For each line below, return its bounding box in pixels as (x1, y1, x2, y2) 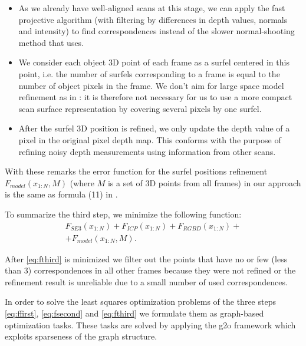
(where (70, 176, 94, 189)
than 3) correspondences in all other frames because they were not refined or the (5, 264, 296, 276)
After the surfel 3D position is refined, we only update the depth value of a (18, 122, 290, 134)
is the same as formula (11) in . (5, 188, 118, 200)
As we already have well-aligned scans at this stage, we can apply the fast (18, 2, 285, 14)
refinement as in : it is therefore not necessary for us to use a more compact (18, 91, 292, 103)
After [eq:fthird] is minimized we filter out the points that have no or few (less (5, 252, 288, 265)
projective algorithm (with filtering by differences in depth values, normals (18, 13, 288, 25)
